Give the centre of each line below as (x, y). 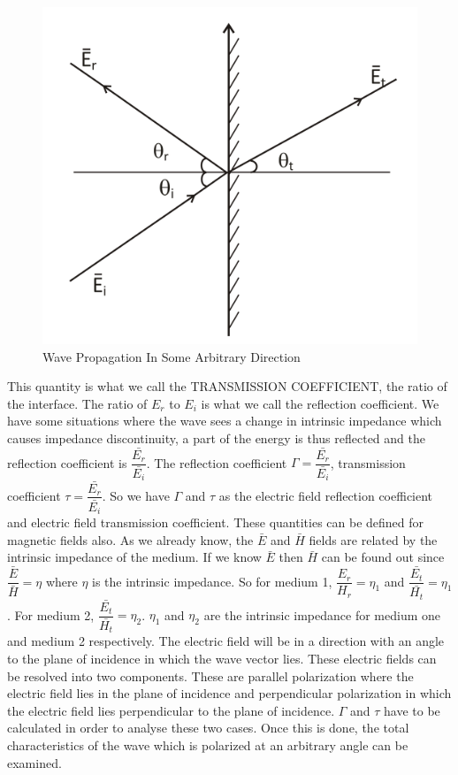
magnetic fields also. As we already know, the (130, 539)
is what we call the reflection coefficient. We (320, 403)
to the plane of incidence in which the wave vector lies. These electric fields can (222, 659)
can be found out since (383, 557)
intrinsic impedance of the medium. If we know (134, 557)
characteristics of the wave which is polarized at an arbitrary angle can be (208, 745)
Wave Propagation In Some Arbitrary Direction (172, 356)
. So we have (136, 495)
